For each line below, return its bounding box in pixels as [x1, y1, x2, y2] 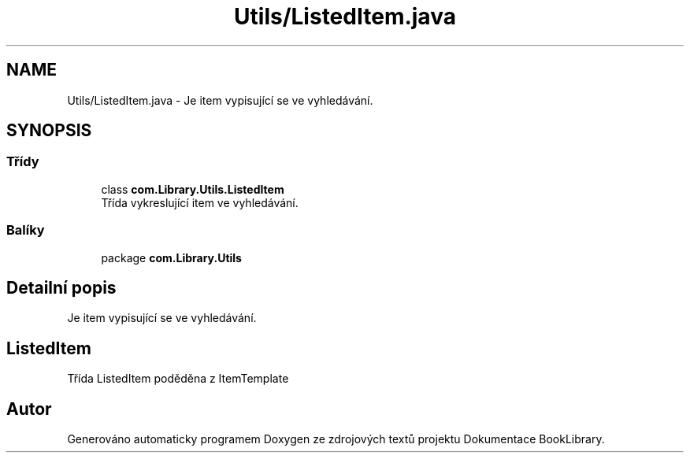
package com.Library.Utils [101, 250, 242, 265]
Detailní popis [6, 277, 117, 298]
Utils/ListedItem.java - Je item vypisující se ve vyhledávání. [67, 93, 373, 107]
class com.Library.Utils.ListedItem [101, 182, 284, 196]
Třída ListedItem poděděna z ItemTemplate [67, 372, 289, 386]
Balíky [6, 222, 45, 239]
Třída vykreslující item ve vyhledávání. [101, 195, 299, 209]
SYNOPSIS [6, 120, 92, 141]
